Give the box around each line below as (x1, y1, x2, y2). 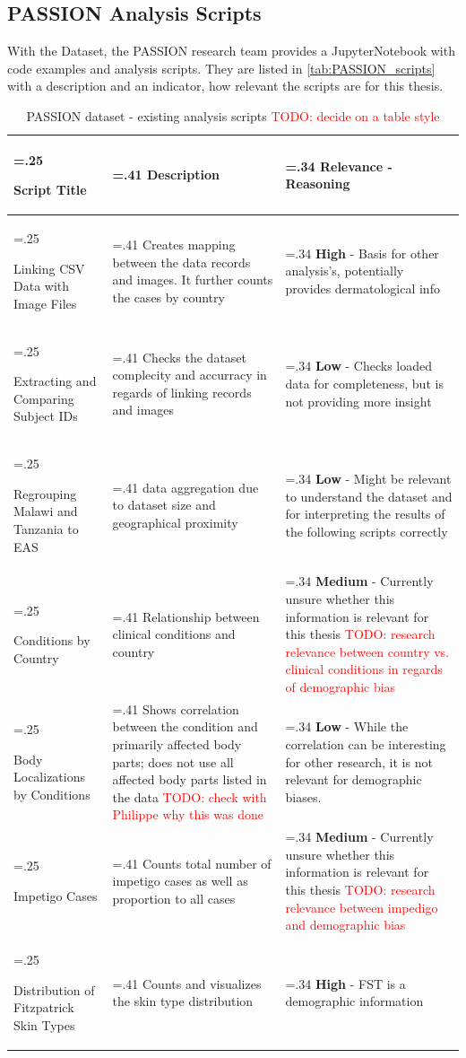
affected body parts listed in (112, 770, 267, 789)
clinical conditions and (112, 625, 236, 643)
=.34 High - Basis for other (285, 243, 439, 262)
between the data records (112, 252, 251, 271)
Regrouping (13, 484, 77, 503)
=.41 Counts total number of (112, 853, 272, 872)
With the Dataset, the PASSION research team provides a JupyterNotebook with (7, 41, 455, 60)
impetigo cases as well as (112, 871, 248, 890)
